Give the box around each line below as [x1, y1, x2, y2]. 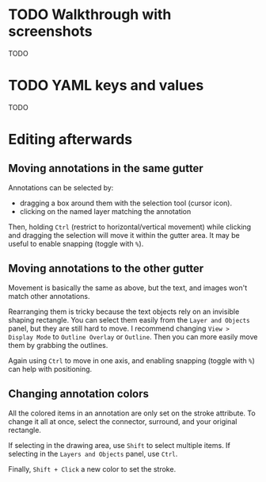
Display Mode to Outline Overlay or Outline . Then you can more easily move [8, 331, 258, 342]
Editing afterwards [8, 131, 133, 148]
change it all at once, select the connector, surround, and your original [8, 416, 237, 426]
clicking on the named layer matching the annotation [19, 206, 192, 216]
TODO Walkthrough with [8, 6, 172, 24]
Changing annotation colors [8, 387, 149, 401]
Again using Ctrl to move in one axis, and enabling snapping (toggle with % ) [8, 355, 256, 365]
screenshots [8, 22, 93, 40]
